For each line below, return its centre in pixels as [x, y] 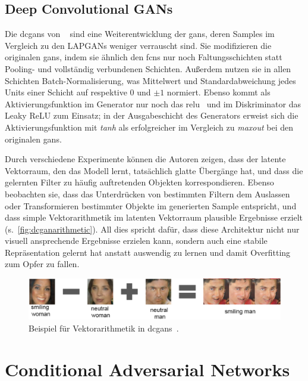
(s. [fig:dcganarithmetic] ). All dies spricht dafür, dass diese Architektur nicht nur [152, 229]
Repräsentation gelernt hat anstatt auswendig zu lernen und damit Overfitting [148, 252]
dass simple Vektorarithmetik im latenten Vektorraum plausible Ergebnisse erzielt [154, 217]
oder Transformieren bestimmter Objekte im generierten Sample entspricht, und [151, 205]
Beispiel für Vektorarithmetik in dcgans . [104, 328]
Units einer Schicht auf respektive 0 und [78, 92]
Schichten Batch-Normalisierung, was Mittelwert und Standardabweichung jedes [150, 80]
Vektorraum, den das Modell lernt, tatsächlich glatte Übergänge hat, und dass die [154, 170]
